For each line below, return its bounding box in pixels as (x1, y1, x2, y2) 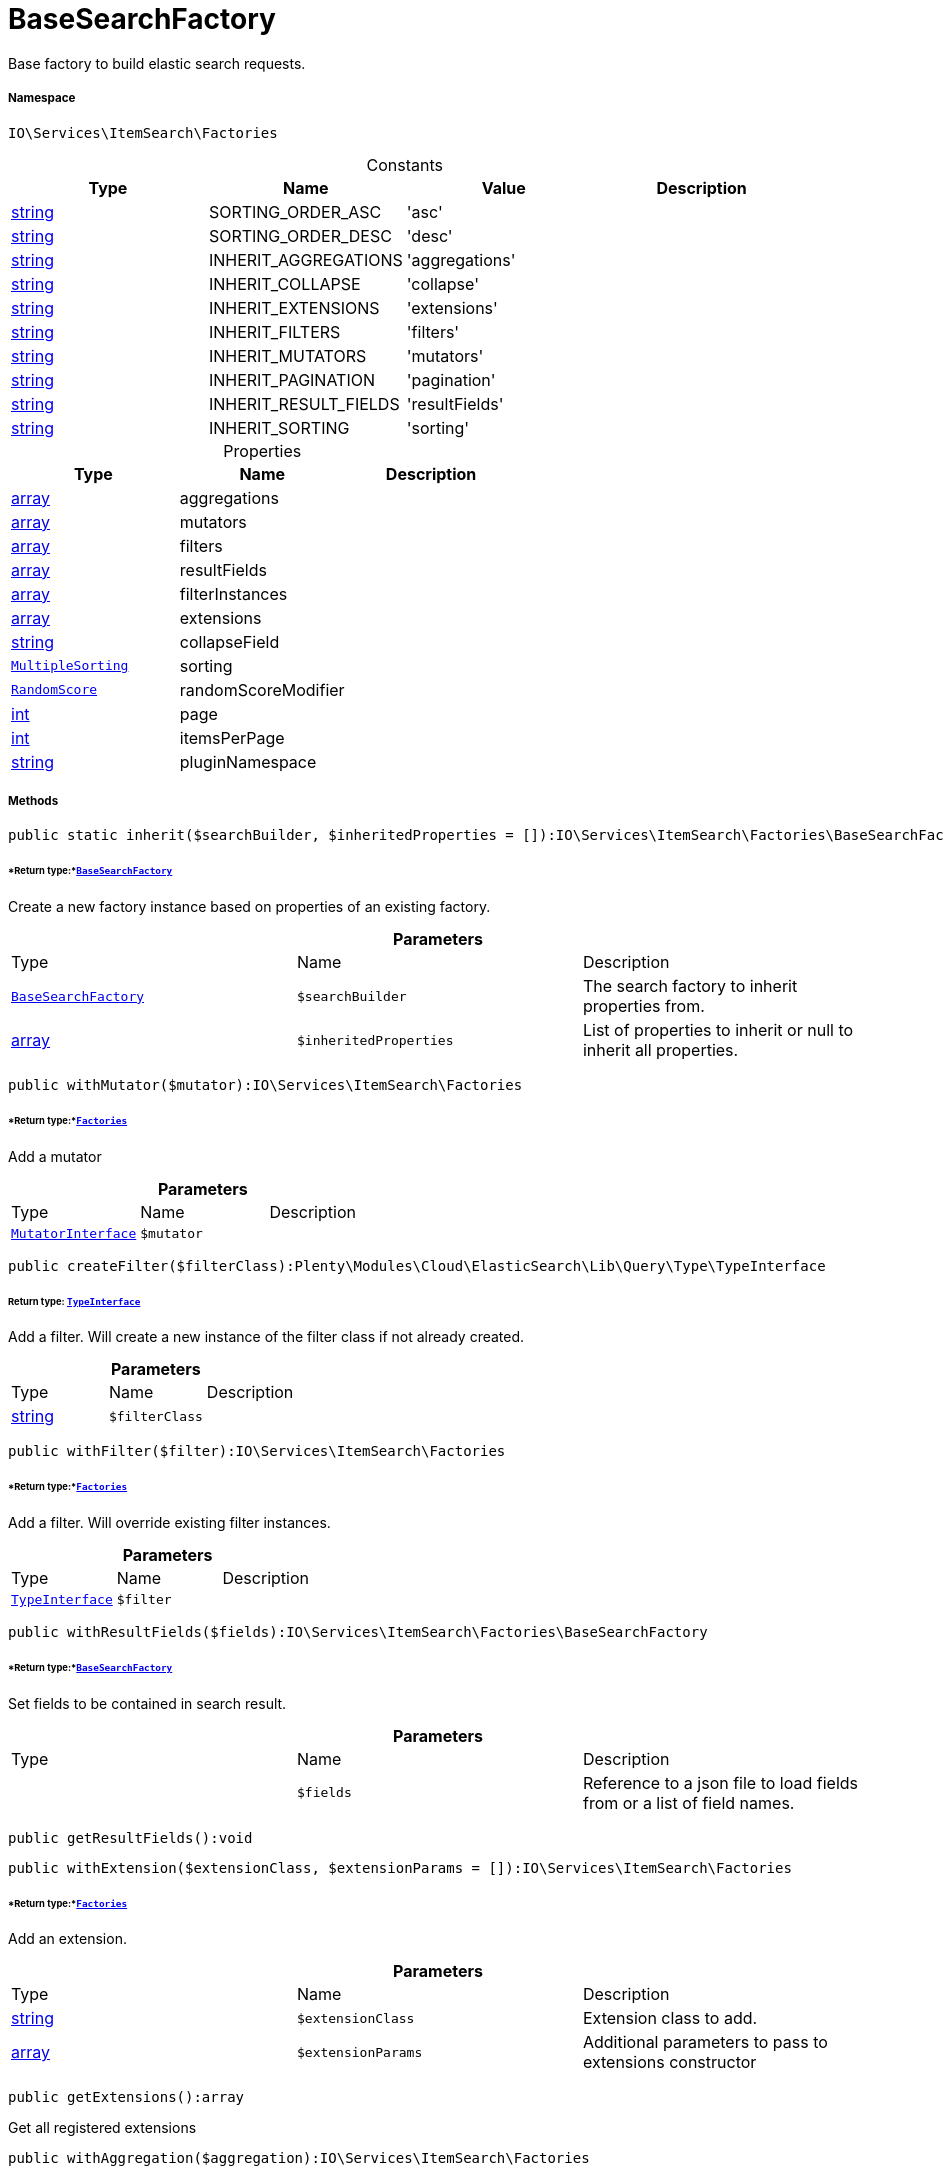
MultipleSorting (11, 658, 129, 674)
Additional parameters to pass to (582, 2032, 828, 2053)
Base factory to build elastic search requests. (8, 54, 306, 72)
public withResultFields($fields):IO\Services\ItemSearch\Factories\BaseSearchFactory (8, 1624, 708, 1641)
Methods (8, 793, 59, 808)
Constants (366, 154, 443, 175)
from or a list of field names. (582, 1792, 795, 1813)
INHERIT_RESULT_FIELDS (208, 393, 400, 414)
